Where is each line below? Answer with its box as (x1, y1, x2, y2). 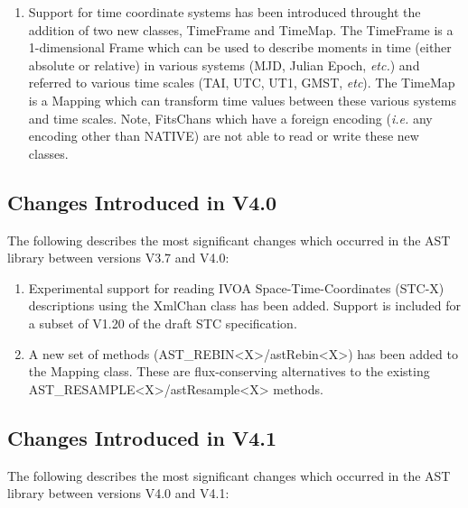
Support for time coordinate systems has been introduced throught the (28, 3, 421, 21)
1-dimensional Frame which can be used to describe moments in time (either (28, 38, 452, 57)
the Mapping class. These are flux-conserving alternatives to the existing (28, 362, 430, 381)
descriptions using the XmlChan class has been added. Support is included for (28, 296, 462, 315)
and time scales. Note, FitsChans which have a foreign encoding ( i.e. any (28, 108, 433, 127)
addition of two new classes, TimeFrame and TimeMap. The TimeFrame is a (28, 20, 454, 39)
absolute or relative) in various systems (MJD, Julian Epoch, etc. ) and (28, 55, 420, 74)
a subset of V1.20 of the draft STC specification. (28, 313, 297, 332)
